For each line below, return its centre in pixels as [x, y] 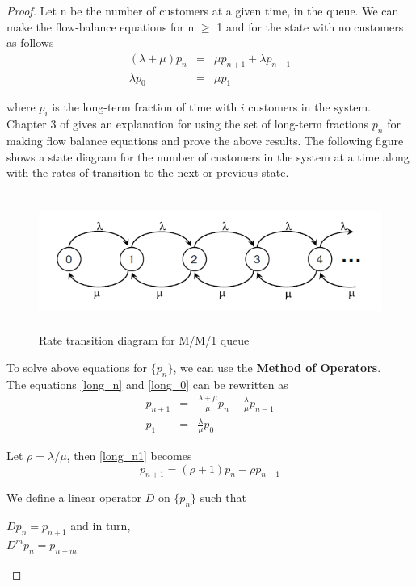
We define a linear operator [74, 498]
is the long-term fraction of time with [145, 107]
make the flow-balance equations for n [101, 26]
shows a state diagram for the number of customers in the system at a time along [208, 156]
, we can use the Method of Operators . [277, 368]
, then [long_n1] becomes [129, 456]
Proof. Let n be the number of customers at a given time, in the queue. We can [203, 10]
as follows [30, 42]
